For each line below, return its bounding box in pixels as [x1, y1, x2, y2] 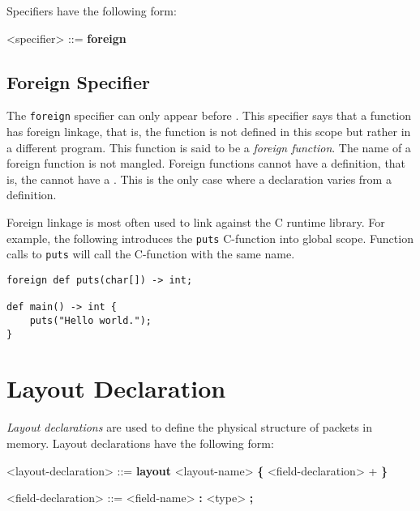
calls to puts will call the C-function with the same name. [6, 245, 295, 262]
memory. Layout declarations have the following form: [6, 434, 274, 451]
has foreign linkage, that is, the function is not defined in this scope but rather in [6, 123, 411, 140]
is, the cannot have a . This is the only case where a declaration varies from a [6, 170, 392, 187]
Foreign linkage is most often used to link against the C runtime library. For [6, 214, 385, 231]
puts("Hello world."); [29, 314, 152, 326]
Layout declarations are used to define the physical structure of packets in [6, 419, 372, 436]
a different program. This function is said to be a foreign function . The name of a [6, 138, 411, 155]
